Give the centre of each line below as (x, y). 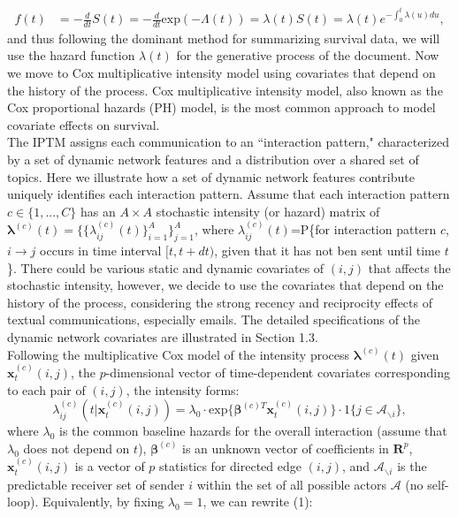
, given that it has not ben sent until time (327, 251)
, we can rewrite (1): (258, 502)
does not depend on (76, 448)
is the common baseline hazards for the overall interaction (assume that (253, 431)
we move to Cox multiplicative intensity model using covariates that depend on (221, 73)
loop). (23, 502)
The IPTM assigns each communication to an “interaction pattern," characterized (229, 142)
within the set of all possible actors (291, 484)
